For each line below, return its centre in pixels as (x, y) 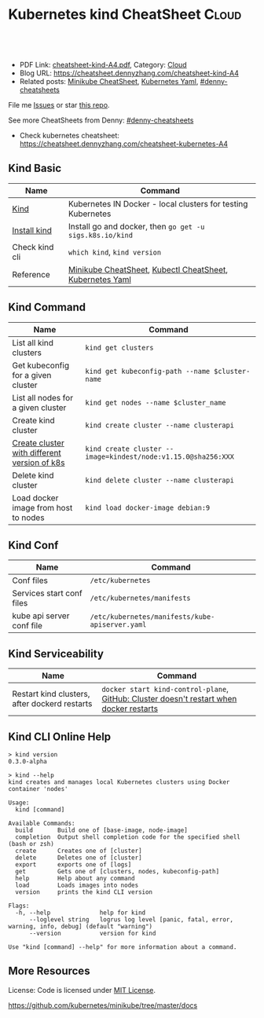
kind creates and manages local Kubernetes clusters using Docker (119, 782)
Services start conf (47, 593)
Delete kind (33, 475)
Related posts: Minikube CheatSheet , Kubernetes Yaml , (109, 81)
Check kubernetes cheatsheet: (70, 135)
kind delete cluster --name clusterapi (159, 480)
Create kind (33, 420)
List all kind (33, 342)
